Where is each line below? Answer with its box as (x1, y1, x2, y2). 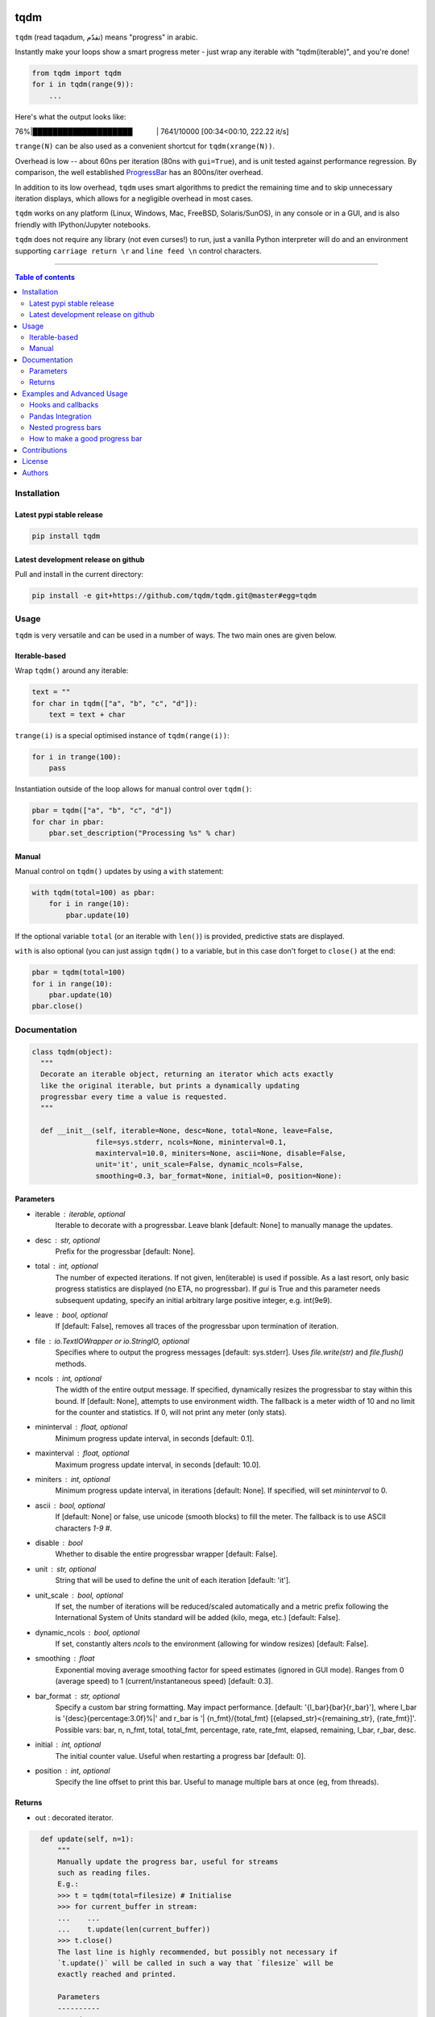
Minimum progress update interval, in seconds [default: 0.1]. (55, 1433, 255, 1443)
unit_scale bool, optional (35, 1590, 124, 1600)
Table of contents (14, 272, 76, 282)
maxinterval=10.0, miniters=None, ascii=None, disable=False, (95, 1149, 346, 1158)
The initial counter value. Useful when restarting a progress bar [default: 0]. (55, 1751, 306, 1760)
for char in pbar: (31, 817, 105, 826)
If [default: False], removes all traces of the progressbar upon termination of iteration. (55, 1322, 338, 1331)
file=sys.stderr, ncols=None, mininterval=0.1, (95, 1138, 288, 1146)
